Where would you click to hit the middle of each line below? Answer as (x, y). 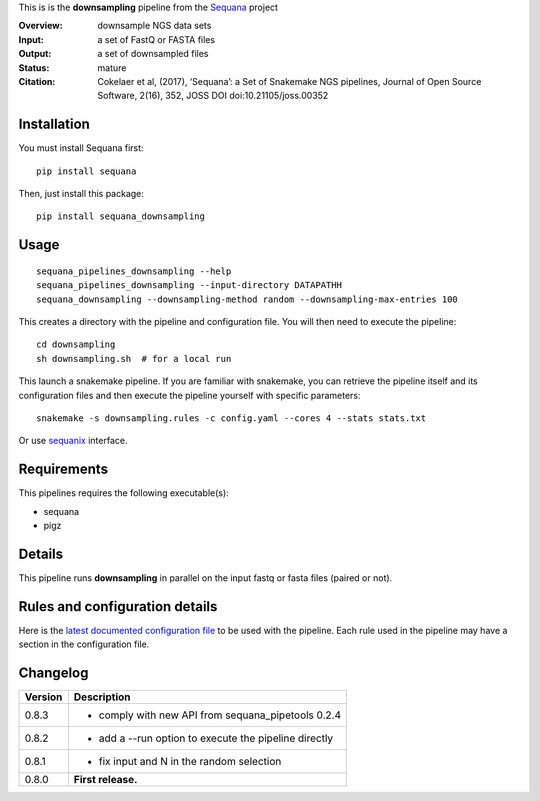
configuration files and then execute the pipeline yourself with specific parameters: (189, 395)
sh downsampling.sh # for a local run (134, 358)
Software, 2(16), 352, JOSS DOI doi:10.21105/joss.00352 (213, 96)
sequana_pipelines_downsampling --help (134, 271)
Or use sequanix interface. (73, 441)
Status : (34, 67)
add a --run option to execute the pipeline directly (216, 738)
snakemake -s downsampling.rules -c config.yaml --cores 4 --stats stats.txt (231, 418)
